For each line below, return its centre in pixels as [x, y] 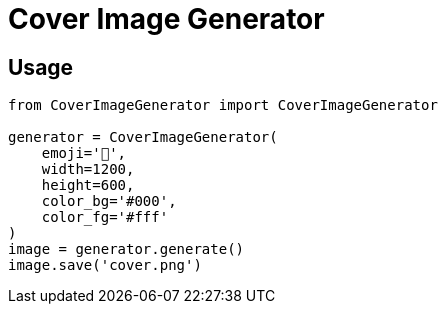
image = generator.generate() [126, 249]
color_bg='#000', [109, 201]
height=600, [88, 185]
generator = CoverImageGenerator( [143, 137]
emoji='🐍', [84, 153]
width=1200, [88, 169]
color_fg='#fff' [105, 217]
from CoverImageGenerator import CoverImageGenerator [223, 105]
